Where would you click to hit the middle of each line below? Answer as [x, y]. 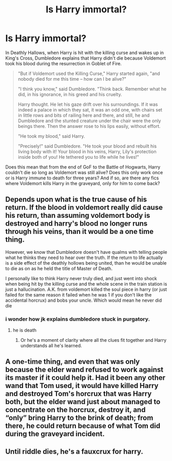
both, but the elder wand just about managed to [83, 402]
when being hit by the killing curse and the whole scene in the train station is [86, 284]
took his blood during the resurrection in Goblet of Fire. [64, 63]
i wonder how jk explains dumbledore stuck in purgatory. [78, 319]
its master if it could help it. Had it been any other [85, 378]
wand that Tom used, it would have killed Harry [82, 386]
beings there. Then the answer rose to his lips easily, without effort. [89, 126]
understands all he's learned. [51, 346]
